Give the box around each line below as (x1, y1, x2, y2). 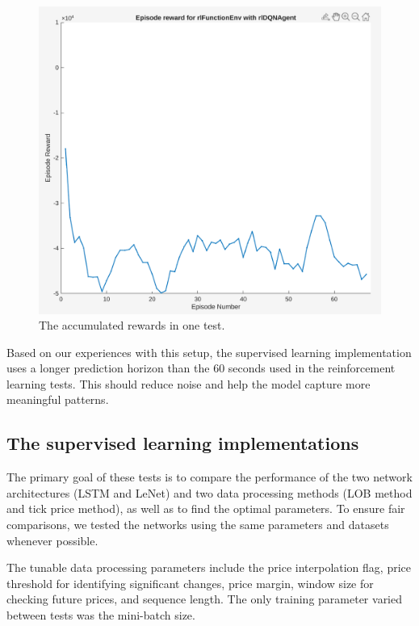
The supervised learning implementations (6, 431, 359, 456)
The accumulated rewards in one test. (39, 317, 225, 334)
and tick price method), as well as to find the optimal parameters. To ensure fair (6, 500, 405, 517)
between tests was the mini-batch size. (6, 607, 195, 624)
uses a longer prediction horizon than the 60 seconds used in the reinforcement (6, 359, 396, 376)
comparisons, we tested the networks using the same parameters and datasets (6, 516, 389, 533)
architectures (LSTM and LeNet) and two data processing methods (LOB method (6, 484, 413, 501)
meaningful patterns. (6, 391, 109, 408)
